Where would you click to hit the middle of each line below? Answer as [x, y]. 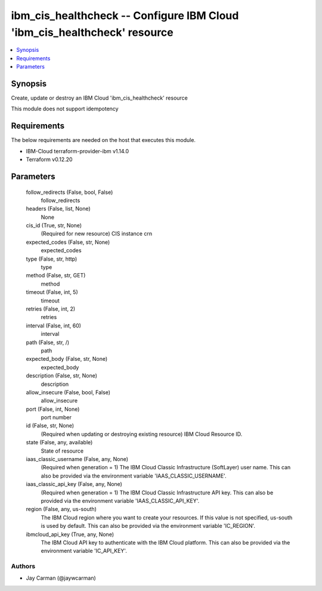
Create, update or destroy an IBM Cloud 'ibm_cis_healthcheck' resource [99, 98]
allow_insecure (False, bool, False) [68, 392]
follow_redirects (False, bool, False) [69, 192]
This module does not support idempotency [65, 109]
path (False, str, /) [48, 342]
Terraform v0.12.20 [49, 160]
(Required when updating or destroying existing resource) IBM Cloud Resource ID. [142, 434]
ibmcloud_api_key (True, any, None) [70, 534]
